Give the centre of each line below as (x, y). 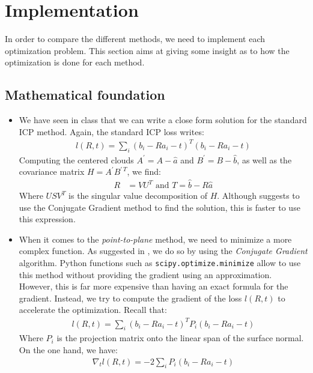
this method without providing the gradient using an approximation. (145, 274)
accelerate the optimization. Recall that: (93, 310)
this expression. (47, 219)
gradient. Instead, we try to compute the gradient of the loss (130, 298)
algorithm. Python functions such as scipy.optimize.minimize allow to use (160, 263)
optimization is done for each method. (75, 62)
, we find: (144, 171)
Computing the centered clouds (76, 159)
